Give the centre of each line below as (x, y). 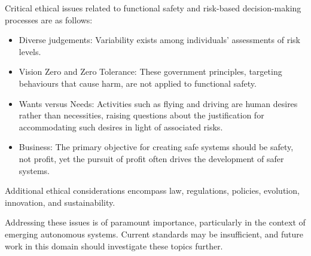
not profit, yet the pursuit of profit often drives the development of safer (151, 158)
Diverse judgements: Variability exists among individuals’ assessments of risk (159, 40)
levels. (30, 51)
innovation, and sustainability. (60, 202)
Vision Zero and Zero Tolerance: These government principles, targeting (150, 71)
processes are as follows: (49, 19)
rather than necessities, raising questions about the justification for (141, 115)
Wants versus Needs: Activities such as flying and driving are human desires (158, 103)
